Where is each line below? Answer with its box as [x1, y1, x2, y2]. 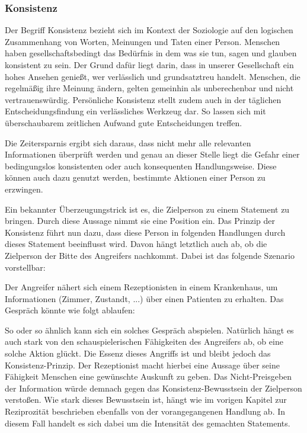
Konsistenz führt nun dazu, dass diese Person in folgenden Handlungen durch [5, 226, 286, 238]
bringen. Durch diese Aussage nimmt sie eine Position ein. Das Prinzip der [5, 214, 275, 227]
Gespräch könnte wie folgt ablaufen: [5, 304, 135, 316]
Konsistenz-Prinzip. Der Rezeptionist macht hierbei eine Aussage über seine [5, 358, 280, 371]
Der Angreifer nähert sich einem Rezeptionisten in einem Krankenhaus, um [5, 281, 278, 293]
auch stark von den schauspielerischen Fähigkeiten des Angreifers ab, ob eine [5, 335, 283, 348]
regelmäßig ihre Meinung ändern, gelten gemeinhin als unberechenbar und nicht [5, 82, 294, 94]
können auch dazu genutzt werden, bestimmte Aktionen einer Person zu [5, 171, 266, 184]
